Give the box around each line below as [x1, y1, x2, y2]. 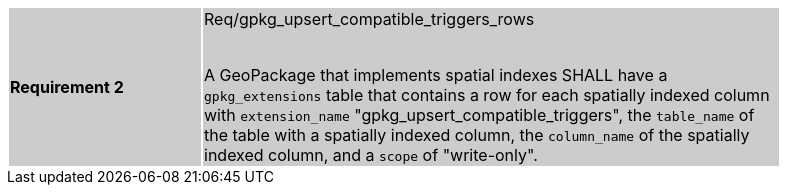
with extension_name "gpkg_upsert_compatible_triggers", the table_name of [204, 105, 755, 125]
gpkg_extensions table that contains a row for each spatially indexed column [204, 85, 770, 105]
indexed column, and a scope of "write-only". [204, 145, 538, 165]
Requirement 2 [10, 77, 124, 97]
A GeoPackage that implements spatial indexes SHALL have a [204, 65, 668, 85]
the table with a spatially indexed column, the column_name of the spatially [204, 125, 750, 145]
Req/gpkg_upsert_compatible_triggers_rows [204, 9, 535, 29]
